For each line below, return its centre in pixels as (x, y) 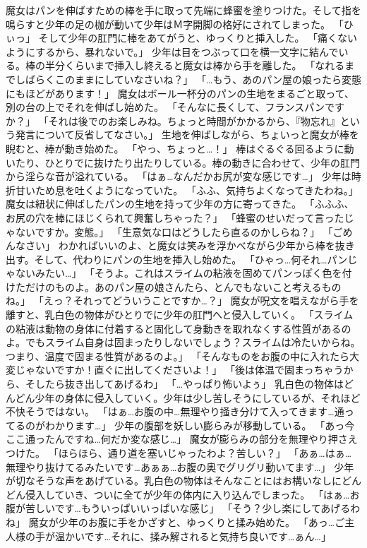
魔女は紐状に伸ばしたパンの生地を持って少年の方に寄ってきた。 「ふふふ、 (180, 204)
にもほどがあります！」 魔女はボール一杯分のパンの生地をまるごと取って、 (180, 93)
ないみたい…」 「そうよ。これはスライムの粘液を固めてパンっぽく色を (179, 273)
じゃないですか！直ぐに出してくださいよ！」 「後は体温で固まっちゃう (179, 370)
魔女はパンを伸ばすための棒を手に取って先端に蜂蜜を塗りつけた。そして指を (183, 10)
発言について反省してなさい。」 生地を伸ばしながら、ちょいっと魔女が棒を (187, 135)
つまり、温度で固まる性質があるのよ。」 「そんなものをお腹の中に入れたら (178, 356)
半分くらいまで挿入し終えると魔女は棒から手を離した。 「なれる (195, 65)
